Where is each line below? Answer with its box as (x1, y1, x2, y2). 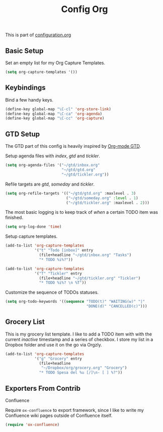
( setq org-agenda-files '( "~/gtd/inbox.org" (5, 162, 100, 168)
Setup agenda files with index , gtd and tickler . (5, 153, 101, 159)
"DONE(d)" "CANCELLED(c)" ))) (86, 304, 147, 309)
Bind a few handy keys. (5, 97, 54, 103)
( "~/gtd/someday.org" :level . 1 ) (66, 195, 138, 201)
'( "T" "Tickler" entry (34, 271, 82, 276)
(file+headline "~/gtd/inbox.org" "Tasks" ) (39, 252, 132, 257)
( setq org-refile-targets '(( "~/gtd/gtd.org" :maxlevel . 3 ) (5, 191, 136, 196)
